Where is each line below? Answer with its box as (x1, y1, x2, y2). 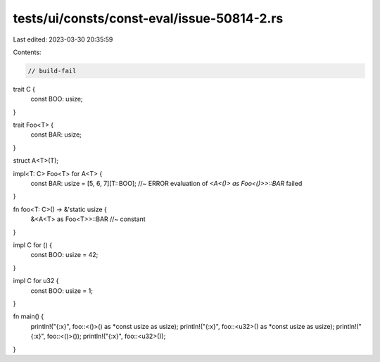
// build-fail (27, 67, 77, 75)
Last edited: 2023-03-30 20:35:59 (13, 35, 113, 44)
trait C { (13, 85, 35, 93)
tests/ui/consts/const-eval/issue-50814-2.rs (13, 11, 284, 26)
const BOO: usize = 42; (30, 251, 99, 259)
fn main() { (13, 312, 44, 320)
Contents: (13, 48, 42, 56)
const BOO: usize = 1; (30, 286, 93, 295)
